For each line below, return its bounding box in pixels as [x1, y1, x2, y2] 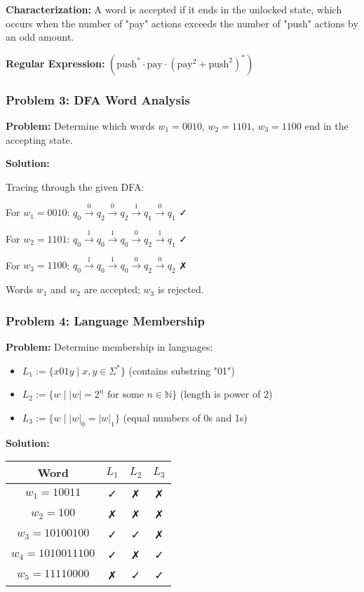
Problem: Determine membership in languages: [6, 339, 213, 354]
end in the [304, 119, 349, 133]
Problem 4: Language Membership [6, 311, 205, 329]
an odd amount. [6, 29, 74, 44]
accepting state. [6, 132, 73, 147]
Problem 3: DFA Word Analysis [6, 90, 190, 108]
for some [107, 390, 144, 401]
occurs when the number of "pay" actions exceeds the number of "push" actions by [6, 15, 358, 30]
